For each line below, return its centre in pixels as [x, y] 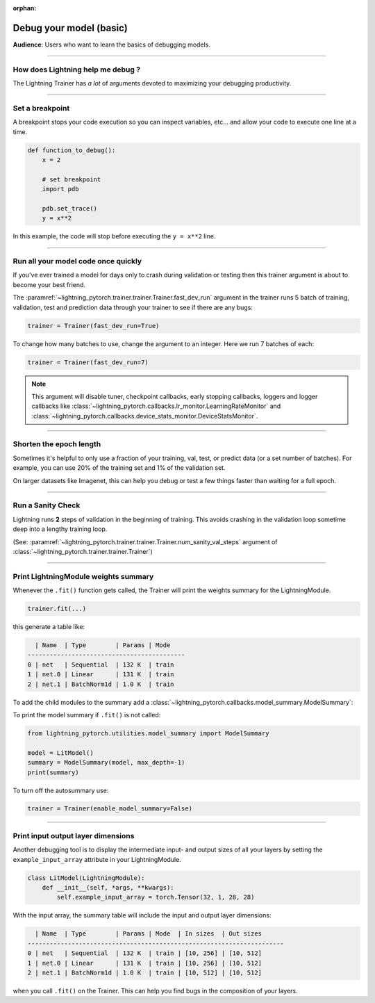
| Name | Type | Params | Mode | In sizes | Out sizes [149, 934]
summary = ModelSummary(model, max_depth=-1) [106, 763]
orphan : [25, 8]
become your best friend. [49, 284]
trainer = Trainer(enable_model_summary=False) [110, 809]
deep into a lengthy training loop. [60, 529]
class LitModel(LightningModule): [86, 878]
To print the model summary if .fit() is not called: [87, 715]
